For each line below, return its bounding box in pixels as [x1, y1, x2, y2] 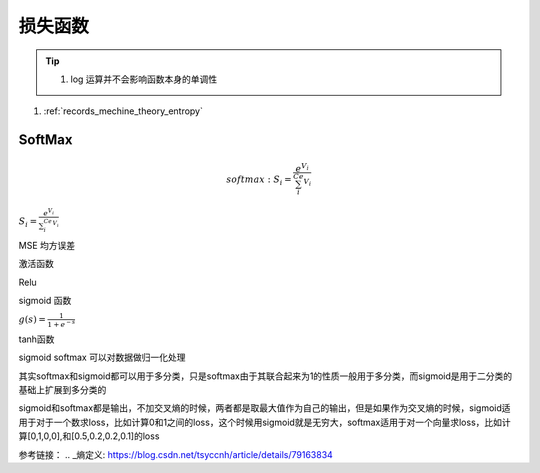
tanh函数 [18, 333, 55, 345]
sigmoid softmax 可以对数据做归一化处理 [18, 351, 186, 364]
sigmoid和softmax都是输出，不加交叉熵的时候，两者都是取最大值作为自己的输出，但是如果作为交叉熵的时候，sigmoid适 [18, 402, 511, 414]
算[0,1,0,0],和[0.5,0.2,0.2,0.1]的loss [18, 430, 160, 442]
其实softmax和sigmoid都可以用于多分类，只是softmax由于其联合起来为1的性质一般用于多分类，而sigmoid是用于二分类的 [18, 370, 513, 382]
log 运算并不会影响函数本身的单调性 [70, 73, 218, 85]
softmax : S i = [226, 173, 292, 187]
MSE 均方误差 [18, 240, 75, 252]
